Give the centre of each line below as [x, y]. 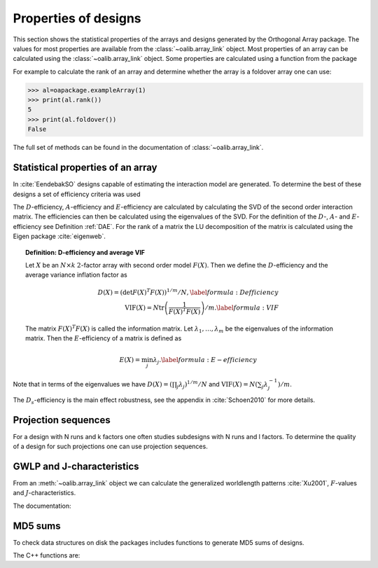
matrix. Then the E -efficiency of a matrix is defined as [104, 338]
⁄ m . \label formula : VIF [243, 307]
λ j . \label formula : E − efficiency [205, 361]
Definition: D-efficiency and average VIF [85, 252]
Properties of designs [77, 18]
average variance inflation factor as [76, 275]
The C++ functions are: [47, 555]
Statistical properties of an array [85, 168]
